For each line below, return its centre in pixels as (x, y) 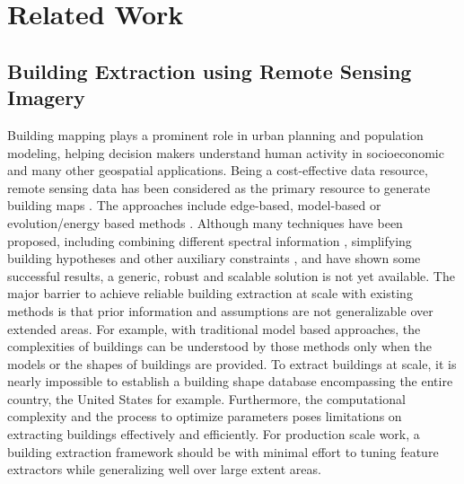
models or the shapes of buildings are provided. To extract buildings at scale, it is (232, 363)
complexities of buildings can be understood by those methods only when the (219, 346)
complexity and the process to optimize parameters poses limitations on (205, 416)
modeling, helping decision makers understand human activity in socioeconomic (226, 152)
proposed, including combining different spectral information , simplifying (210, 240)
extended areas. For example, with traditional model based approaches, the (214, 328)
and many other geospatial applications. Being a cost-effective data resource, (218, 170)
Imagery (46, 97)
